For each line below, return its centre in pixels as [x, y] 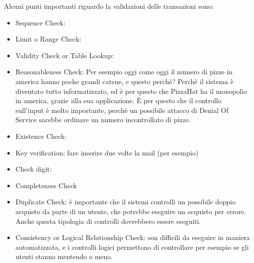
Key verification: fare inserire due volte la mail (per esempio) [107, 152]
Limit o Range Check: [48, 39]
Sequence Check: [40, 22]
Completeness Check [46, 185]
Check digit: [34, 169]
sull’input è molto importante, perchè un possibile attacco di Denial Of [122, 110]
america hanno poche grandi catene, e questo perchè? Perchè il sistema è [124, 81]
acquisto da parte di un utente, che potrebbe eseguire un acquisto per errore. [131, 211]
